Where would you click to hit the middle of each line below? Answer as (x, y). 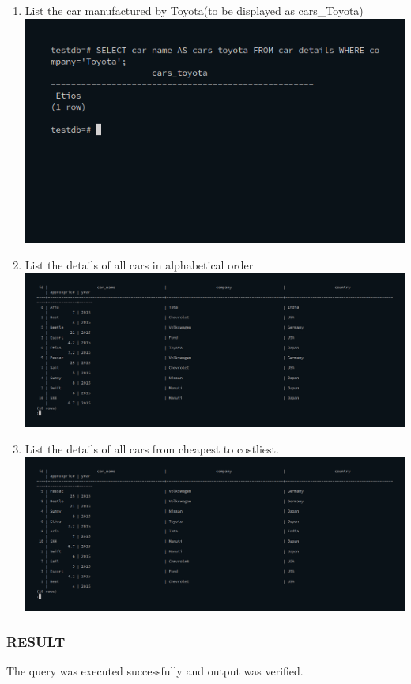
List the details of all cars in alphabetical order (139, 265)
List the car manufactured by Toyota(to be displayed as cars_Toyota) (194, 10)
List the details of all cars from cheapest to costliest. (152, 449)
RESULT (36, 641)
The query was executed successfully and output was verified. (155, 671)
